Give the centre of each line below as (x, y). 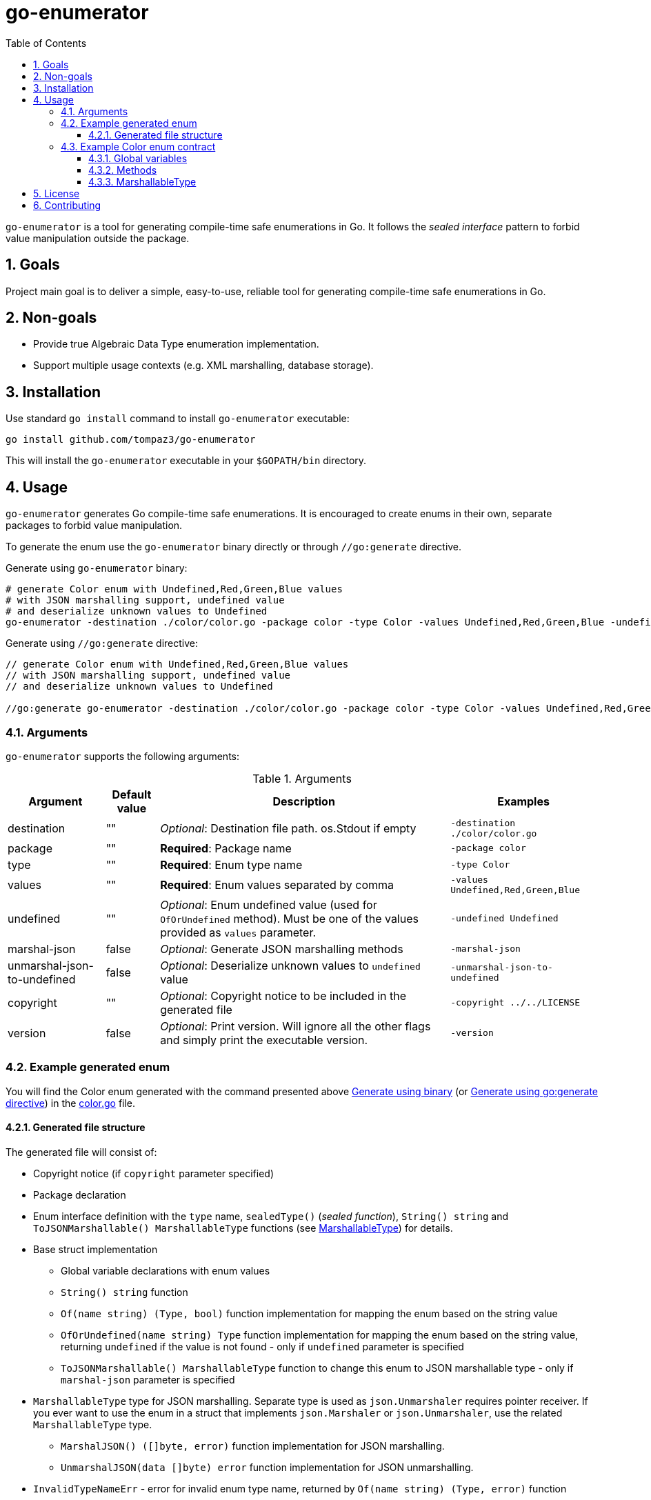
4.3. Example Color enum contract (138, 146)
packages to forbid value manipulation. (94, 526)
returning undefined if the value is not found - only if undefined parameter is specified (262, 1346)
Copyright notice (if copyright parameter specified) (153, 1173)
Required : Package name (226, 848)
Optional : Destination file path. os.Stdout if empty (288, 828)
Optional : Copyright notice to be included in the (283, 996)
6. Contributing (67, 205)
